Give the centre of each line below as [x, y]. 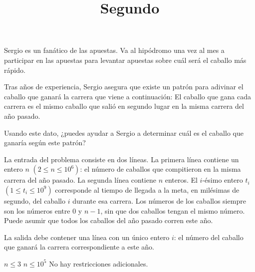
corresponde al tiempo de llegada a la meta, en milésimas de [147, 189]
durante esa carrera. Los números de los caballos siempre [159, 200]
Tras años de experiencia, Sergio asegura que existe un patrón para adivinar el [124, 87]
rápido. [15, 70]
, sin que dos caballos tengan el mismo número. [173, 210]
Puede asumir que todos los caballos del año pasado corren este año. [109, 220]
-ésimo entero [223, 180]
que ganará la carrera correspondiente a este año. [79, 247]
